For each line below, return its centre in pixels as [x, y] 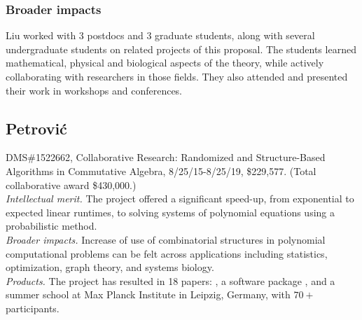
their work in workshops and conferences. [94, 90]
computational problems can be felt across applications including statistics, [167, 253]
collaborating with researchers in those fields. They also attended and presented [177, 76]
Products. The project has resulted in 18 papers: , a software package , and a [170, 280]
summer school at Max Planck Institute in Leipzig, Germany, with [148, 294]
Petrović [36, 128]
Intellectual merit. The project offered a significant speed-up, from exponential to [180, 199]
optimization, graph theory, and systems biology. [110, 267]
